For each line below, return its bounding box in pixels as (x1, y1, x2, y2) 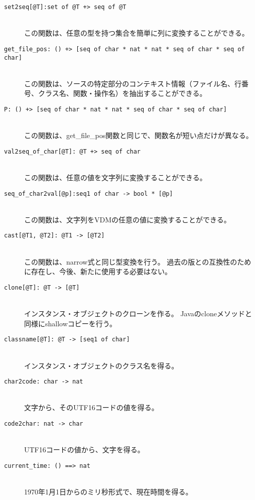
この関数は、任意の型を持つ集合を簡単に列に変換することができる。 (24, 28, 249, 38)
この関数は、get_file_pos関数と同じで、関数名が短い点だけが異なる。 (24, 130, 253, 141)
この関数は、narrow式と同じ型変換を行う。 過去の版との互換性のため (24, 256, 251, 267)
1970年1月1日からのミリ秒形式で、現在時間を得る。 (24, 486, 193, 497)
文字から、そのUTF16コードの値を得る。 (24, 402, 159, 413)
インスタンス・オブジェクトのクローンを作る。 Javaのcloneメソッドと (24, 308, 252, 319)
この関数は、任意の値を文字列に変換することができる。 (24, 172, 207, 183)
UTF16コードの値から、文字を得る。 (24, 444, 145, 455)
